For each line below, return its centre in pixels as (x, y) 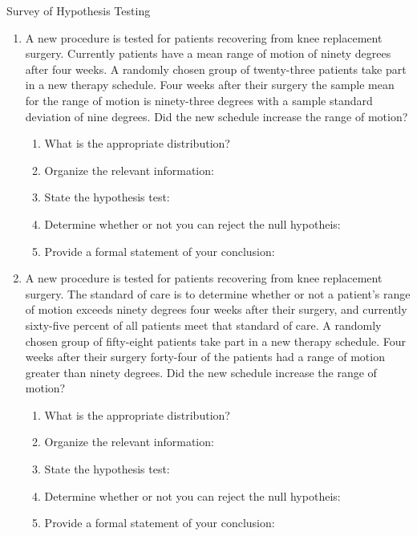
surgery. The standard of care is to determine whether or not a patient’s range (218, 293)
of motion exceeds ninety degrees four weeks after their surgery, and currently (216, 309)
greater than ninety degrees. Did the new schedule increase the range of (201, 372)
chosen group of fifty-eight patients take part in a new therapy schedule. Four (216, 341)
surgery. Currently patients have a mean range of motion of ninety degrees (208, 53)
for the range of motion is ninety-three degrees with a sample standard (199, 100)
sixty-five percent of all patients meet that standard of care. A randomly (203, 325)
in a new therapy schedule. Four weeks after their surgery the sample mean (210, 85)
